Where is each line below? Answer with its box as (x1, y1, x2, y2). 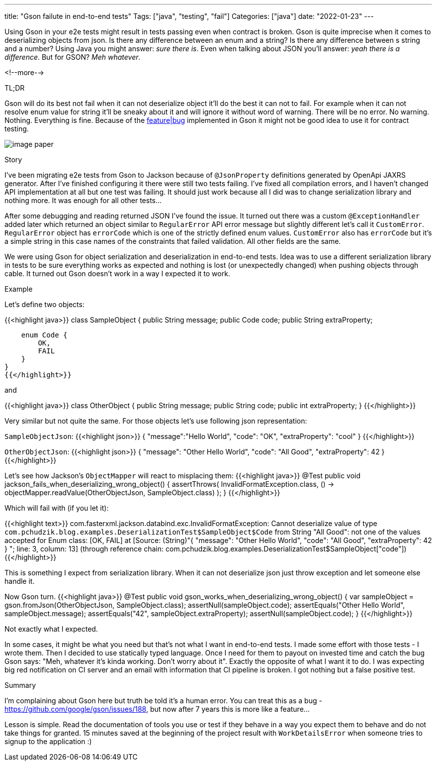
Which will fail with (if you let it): (4, 504, 109, 512)
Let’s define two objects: (4, 300, 85, 309)
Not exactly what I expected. (4, 625, 98, 633)
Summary (4, 681, 36, 689)
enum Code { (21, 331, 68, 339)
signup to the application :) (4, 737, 92, 746)
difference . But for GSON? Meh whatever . (4, 53, 141, 61)
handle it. (4, 577, 35, 585)
